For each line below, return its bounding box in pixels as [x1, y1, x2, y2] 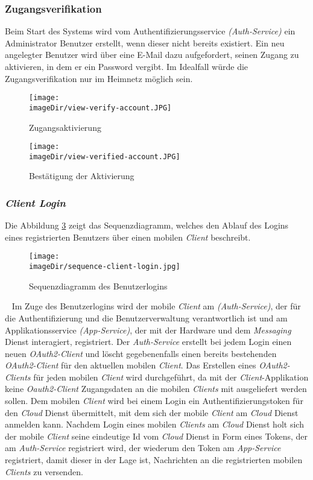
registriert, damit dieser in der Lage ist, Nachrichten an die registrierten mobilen [5, 453, 303, 466]
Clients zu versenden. [5, 465, 83, 478]
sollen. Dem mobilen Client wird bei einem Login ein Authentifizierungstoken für [5, 394, 303, 407]
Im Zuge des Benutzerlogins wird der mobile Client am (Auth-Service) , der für [11, 300, 301, 312]
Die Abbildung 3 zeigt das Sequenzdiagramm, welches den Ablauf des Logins [5, 219, 289, 232]
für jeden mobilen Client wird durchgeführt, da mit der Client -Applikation [33, 370, 309, 383]
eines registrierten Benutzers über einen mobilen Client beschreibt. [5, 230, 251, 243]
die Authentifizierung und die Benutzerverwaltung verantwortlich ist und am [5, 311, 288, 324]
